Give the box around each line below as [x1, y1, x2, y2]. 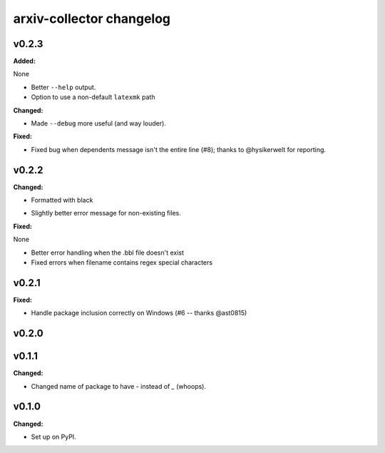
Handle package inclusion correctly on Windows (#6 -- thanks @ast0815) [31, 309, 247, 317]
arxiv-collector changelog [13, 11, 171, 26]
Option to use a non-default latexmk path [31, 93, 155, 101]
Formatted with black [31, 196, 93, 205]
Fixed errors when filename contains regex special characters [31, 258, 213, 267]
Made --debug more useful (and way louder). [31, 119, 167, 128]
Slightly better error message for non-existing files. [31, 209, 181, 218]
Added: [13, 57, 36, 66]
